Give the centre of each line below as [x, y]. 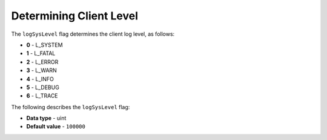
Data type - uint [46, 118]
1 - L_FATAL [41, 53]
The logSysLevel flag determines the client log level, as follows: [93, 34]
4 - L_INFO [40, 79]
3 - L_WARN [41, 70]
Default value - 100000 [56, 127]
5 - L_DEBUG [43, 87]
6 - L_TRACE [42, 96]
